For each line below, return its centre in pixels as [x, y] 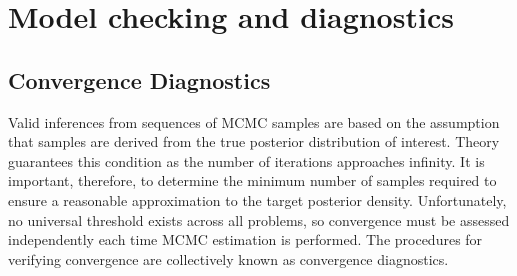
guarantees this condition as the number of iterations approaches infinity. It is [246, 160]
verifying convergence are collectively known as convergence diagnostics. [228, 258]
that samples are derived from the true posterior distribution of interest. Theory [254, 141]
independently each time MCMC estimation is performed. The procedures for [245, 239]
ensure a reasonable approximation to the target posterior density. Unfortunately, [257, 199]
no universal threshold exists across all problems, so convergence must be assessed [259, 219]
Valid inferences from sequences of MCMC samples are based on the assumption [254, 121]
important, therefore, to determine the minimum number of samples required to [252, 180]
